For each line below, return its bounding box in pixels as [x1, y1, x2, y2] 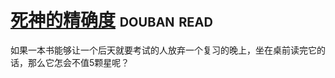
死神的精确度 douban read [10, 9, 213, 32]
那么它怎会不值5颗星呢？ [27, 56, 130, 68]
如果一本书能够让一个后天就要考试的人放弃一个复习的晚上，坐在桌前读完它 [10, 44, 317, 56]
